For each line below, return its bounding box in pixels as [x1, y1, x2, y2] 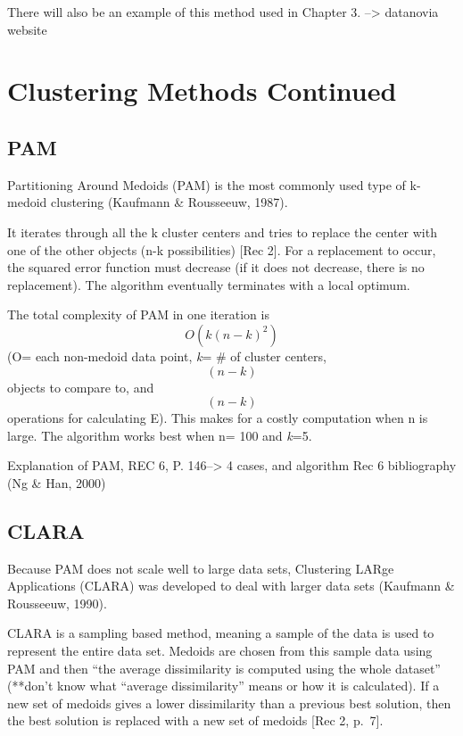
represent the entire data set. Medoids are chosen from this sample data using [7, 641, 433, 660]
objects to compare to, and [7, 377, 154, 396]
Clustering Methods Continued [7, 72, 397, 109]
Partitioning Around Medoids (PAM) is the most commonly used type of [7, 175, 406, 194]
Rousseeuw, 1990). [7, 593, 107, 612]
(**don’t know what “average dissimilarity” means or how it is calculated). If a [7, 676, 440, 695]
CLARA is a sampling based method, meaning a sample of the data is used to [7, 624, 434, 642]
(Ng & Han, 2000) [7, 473, 106, 492]
